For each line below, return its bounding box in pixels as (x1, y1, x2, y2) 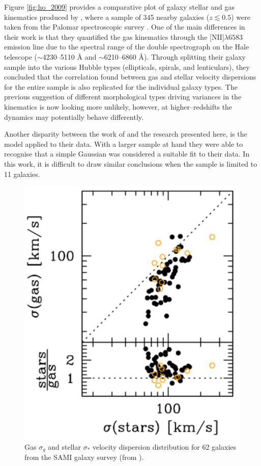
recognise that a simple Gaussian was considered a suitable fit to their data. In (4, 148, 250, 159)
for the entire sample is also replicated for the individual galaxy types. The (4, 81, 238, 92)
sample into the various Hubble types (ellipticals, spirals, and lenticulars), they (4, 61, 250, 72)
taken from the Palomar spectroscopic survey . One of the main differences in (4, 21, 245, 32)
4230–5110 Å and (42, 51, 97, 62)
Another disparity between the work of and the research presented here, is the (4, 128, 247, 139)
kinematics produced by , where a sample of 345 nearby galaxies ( (4, 11, 210, 22)
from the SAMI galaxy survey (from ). (24, 452, 144, 462)
